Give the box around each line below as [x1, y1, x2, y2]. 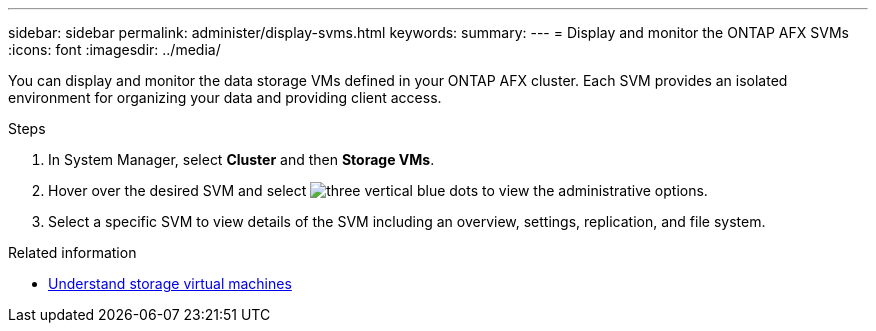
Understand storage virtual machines [48, 275, 292, 292]
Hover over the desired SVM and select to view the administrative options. [48, 182, 708, 199]
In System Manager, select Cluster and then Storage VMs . [48, 151, 435, 168]
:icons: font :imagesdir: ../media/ [8, 41, 221, 58]
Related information [8, 244, 137, 261]
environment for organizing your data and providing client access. [8, 89, 442, 106]
